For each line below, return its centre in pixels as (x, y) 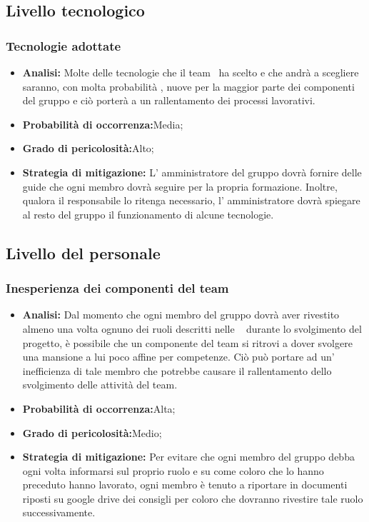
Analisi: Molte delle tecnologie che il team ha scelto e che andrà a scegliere (191, 72)
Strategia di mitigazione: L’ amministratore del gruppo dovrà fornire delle (192, 172)
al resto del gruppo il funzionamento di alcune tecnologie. (148, 214)
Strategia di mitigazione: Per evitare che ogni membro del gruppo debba (188, 457)
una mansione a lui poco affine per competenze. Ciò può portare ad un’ (178, 357)
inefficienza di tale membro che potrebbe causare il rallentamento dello (177, 370)
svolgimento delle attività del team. (100, 385)
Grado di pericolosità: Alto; (88, 148)
